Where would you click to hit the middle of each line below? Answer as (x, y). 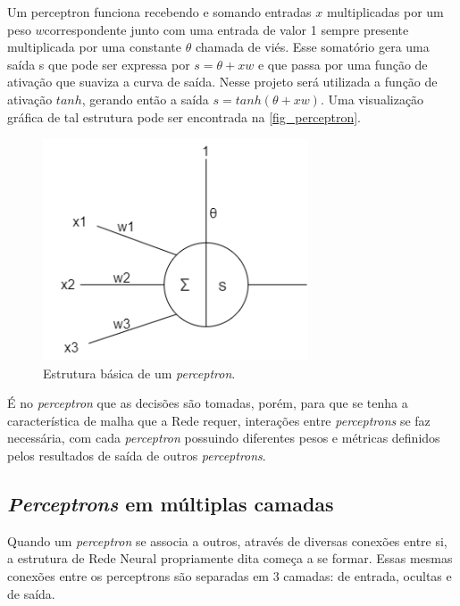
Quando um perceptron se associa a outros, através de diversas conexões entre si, (227, 540)
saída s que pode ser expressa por (99, 64)
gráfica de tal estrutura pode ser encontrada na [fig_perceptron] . (184, 116)
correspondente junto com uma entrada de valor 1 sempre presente (226, 29)
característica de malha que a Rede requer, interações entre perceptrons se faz (219, 420)
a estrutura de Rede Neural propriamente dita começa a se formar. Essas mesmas (230, 558)
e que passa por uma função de (343, 64)
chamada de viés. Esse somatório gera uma (312, 47)
